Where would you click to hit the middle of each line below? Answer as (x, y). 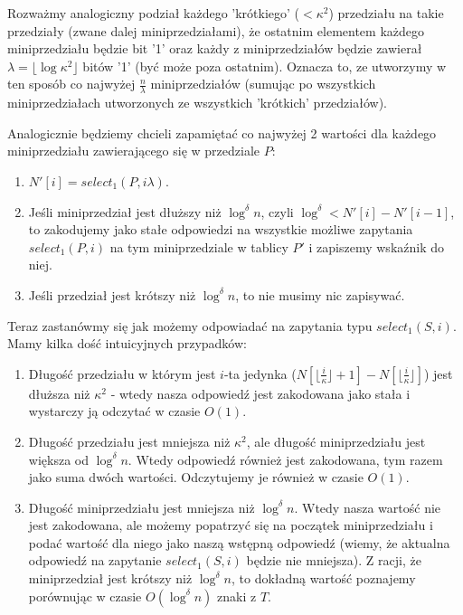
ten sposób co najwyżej (71, 84)
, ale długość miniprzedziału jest (336, 441)
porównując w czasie (85, 596)
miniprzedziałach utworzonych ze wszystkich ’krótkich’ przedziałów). (197, 103)
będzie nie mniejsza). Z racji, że (334, 560)
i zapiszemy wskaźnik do (377, 246)
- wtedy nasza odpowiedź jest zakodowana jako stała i (260, 393)
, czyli (277, 211)
